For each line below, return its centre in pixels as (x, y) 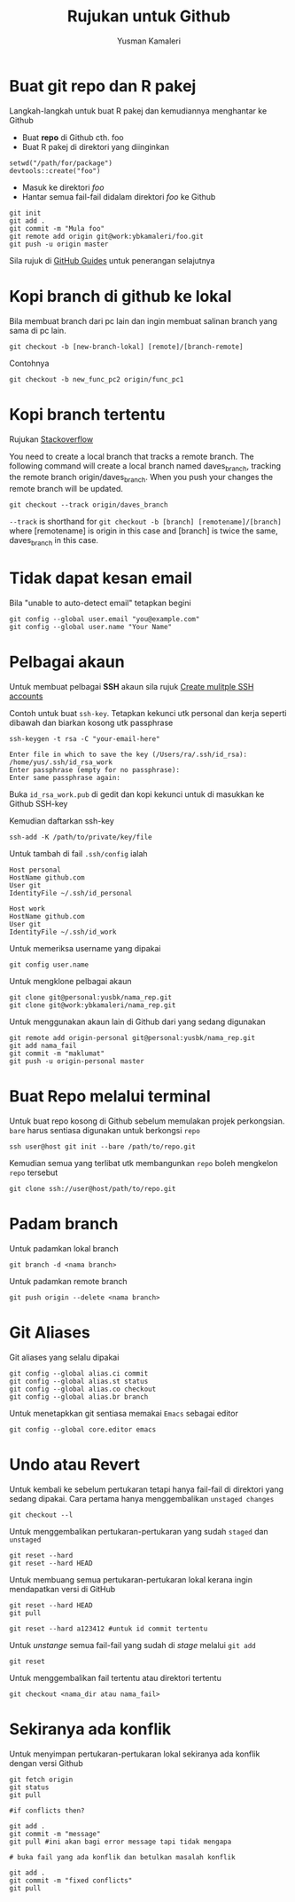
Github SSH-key (39, 803)
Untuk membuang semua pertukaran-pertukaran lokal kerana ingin (131, 1579)
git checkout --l (41, 1515)
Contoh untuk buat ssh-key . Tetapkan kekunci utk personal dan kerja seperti (148, 713)
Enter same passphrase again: (65, 777)
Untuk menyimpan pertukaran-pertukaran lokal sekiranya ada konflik (135, 1754)
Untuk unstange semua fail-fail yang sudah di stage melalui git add (133, 1645)
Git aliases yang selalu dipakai (64, 1357)
